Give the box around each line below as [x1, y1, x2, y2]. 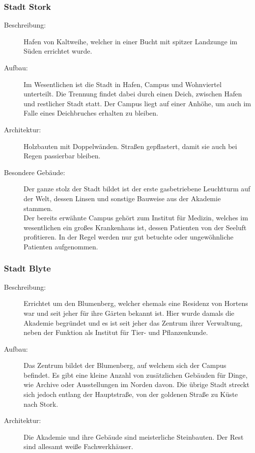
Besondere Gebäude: [4, 167, 65, 177]
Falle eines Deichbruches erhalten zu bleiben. [24, 108, 159, 118]
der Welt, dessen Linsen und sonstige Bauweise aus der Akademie [24, 193, 221, 203]
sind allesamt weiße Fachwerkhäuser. [24, 441, 133, 452]
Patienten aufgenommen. [24, 241, 98, 251]
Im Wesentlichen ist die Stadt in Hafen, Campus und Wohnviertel [24, 79, 222, 89]
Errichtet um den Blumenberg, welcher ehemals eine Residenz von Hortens [24, 298, 248, 308]
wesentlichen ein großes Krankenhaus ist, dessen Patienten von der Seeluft [24, 222, 247, 232]
